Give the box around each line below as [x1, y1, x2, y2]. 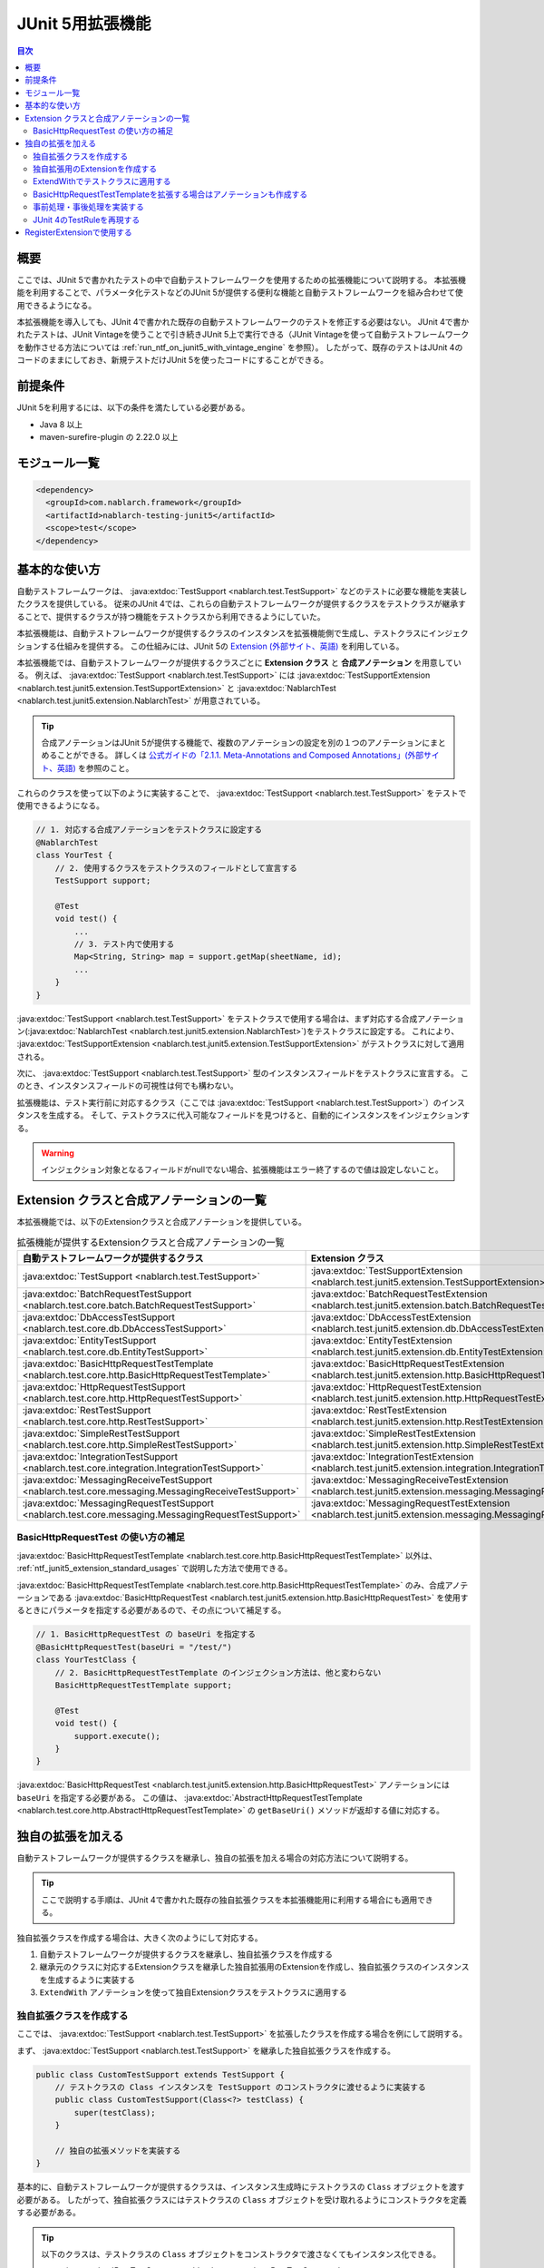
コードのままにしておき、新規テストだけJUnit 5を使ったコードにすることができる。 [16, 355, 328, 366]
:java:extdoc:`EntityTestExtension [310, 1334, 453, 1347]
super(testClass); [73, 2107, 156, 2117]
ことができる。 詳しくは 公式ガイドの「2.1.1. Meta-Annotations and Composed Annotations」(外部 [56, 749, 424, 761]
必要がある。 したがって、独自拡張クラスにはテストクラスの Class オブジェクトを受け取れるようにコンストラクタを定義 [16, 2194, 467, 2204]
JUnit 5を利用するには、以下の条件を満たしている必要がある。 [16, 402, 250, 413]
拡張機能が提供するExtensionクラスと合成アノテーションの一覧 [16, 1236, 285, 1248]
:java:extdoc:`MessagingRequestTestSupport [22, 1497, 215, 1510]
